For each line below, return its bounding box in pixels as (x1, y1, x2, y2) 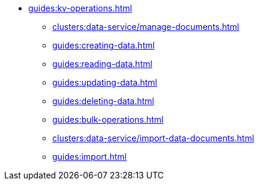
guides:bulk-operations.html (52, 114, 163, 125)
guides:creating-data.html (52, 40, 155, 50)
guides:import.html (52, 151, 127, 162)
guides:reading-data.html (52, 59, 153, 69)
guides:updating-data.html (52, 77, 157, 87)
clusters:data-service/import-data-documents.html (52, 133, 254, 143)
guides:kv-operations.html (28, 3, 132, 13)
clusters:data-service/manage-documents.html (52, 22, 240, 32)
